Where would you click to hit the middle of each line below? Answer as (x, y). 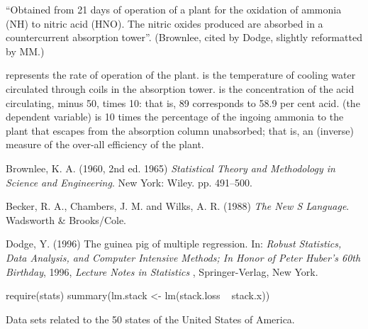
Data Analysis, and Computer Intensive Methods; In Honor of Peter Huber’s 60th (183, 257)
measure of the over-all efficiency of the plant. (105, 144)
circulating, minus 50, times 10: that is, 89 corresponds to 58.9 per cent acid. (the (183, 102)
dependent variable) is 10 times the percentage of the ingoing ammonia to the (175, 117)
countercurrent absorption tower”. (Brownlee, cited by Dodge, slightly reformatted (184, 37)
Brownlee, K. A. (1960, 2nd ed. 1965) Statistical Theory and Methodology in (171, 168)
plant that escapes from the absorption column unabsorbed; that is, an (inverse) (180, 130)
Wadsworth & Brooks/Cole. (66, 219)
